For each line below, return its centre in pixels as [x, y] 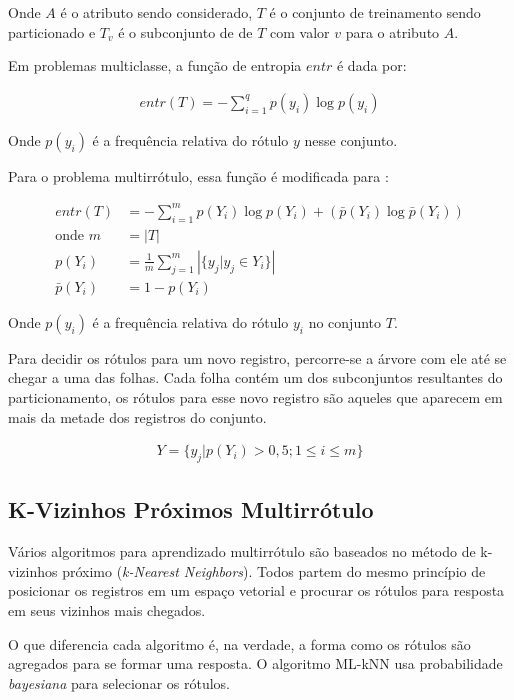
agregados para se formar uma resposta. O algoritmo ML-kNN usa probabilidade [255, 663]
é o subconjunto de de [185, 31]
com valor [299, 31]
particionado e [52, 31]
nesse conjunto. [351, 139]
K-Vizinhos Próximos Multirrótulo [191, 509]
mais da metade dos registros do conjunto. [137, 416]
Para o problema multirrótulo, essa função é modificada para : [198, 175]
